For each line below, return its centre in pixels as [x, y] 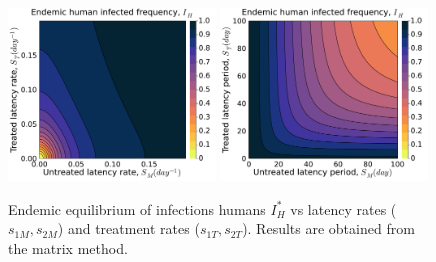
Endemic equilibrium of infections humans [137, 208]
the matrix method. [68, 247]
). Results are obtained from [328, 228]
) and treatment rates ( [128, 228]
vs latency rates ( [343, 208]
